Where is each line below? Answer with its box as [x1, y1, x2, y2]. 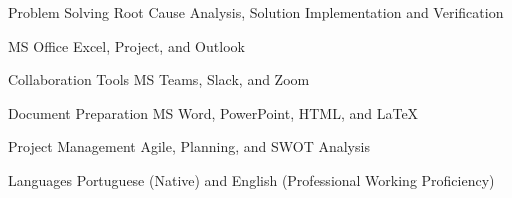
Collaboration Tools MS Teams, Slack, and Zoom [8, 69, 310, 90]
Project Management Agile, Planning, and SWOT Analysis [8, 136, 370, 157]
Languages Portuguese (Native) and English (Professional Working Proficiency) [8, 169, 495, 190]
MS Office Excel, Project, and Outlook [8, 35, 245, 56]
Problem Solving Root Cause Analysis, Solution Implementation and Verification [8, 2, 504, 22]
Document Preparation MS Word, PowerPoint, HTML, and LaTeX [8, 102, 419, 123]
